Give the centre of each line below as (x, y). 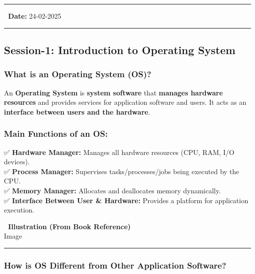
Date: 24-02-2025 (35, 16)
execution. (19, 210)
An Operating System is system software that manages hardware (114, 92)
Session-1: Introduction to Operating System (120, 49)
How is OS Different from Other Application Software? (115, 265)
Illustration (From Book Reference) (69, 226)
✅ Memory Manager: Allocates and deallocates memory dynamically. (113, 190)
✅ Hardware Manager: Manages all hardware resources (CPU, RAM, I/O (119, 152)
